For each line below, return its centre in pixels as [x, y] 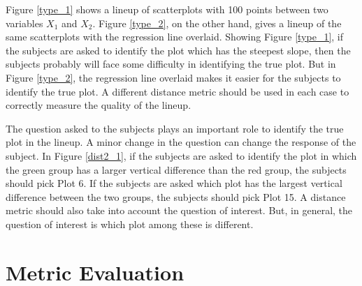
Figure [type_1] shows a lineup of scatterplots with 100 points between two [167, 9]
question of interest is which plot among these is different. [130, 224]
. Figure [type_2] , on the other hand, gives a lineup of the [217, 23]
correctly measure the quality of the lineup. [99, 105]
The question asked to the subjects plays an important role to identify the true [175, 128]
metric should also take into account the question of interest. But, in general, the [179, 210]
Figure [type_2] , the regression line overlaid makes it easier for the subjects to [173, 77]
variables [24, 23]
